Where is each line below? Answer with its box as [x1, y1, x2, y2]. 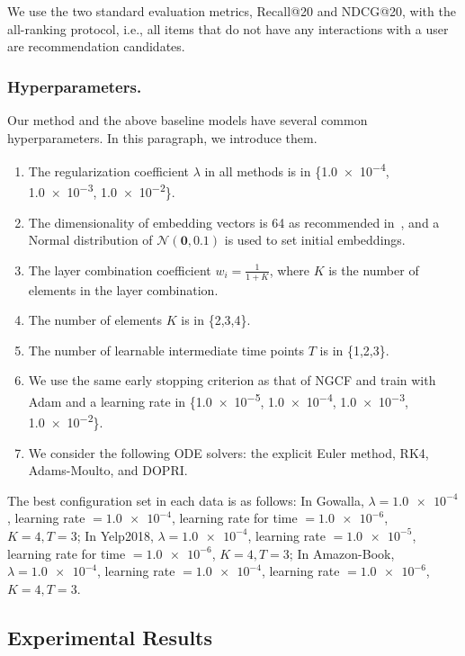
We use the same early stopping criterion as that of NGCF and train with [28, 371, 436, 390]
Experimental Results [7, 623, 212, 651]
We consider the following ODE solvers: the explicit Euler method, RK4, [28, 443, 429, 462]
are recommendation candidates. [7, 37, 185, 56]
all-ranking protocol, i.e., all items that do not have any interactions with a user [7, 19, 449, 38]
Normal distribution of [28, 230, 153, 249]
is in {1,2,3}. [319, 340, 389, 359]
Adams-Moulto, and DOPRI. [28, 461, 188, 480]
